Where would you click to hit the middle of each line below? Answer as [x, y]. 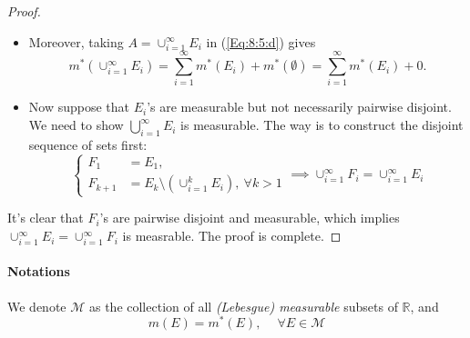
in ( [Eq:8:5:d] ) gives [261, 41]
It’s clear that [46, 218]
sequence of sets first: [88, 144]
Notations [39, 271]
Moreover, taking [76, 41]
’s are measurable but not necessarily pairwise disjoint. [299, 107]
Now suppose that [79, 107]
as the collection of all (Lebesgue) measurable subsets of [243, 306]
